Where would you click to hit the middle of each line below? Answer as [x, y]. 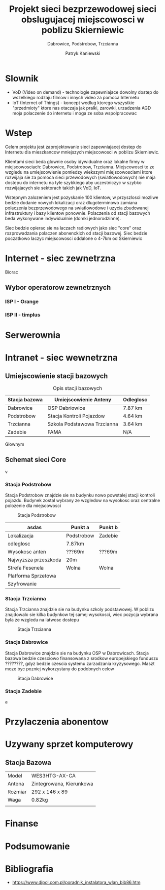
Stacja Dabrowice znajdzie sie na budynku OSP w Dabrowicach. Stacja [77, 653]
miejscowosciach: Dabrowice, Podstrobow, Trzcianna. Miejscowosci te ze [80, 167]
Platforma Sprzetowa [32, 576]
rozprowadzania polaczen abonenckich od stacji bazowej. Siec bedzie [76, 233]
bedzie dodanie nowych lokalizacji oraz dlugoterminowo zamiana [71, 202]
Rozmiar [17, 792]
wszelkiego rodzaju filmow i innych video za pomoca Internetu [76, 97]
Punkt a [80, 528]
